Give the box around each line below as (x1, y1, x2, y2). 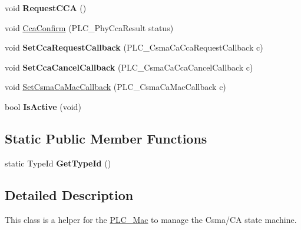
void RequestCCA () (5, 2, 87, 14)
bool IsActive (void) (5, 100, 81, 112)
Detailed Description (5, 185, 134, 204)
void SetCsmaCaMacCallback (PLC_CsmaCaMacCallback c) (5, 81, 226, 93)
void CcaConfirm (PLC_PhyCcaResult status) (5, 21, 174, 34)
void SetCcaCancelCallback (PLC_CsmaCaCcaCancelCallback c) (5, 61, 253, 73)
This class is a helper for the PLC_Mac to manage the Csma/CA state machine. (5, 213, 297, 225)
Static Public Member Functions (5, 129, 207, 147)
